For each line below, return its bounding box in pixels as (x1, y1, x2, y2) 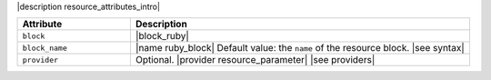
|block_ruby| (135, 30, 190, 43)
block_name (22, 43, 68, 53)
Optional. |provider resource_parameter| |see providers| (135, 54, 376, 66)
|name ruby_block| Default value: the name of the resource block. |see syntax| (135, 42, 465, 55)
